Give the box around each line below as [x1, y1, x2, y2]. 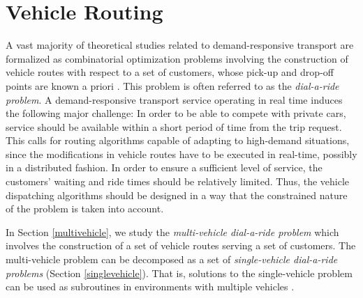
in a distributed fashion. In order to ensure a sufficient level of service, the [6, 160, 323, 175]
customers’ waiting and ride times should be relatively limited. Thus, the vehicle [6, 174, 350, 189]
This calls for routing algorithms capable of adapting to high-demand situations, [6, 133, 350, 148]
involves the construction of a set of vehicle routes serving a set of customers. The [6, 238, 356, 253]
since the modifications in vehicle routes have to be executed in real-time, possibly [6, 146, 357, 161]
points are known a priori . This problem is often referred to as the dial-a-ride [6, 78, 339, 93]
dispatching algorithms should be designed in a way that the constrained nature [6, 187, 348, 202]
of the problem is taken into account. [6, 201, 164, 216]
